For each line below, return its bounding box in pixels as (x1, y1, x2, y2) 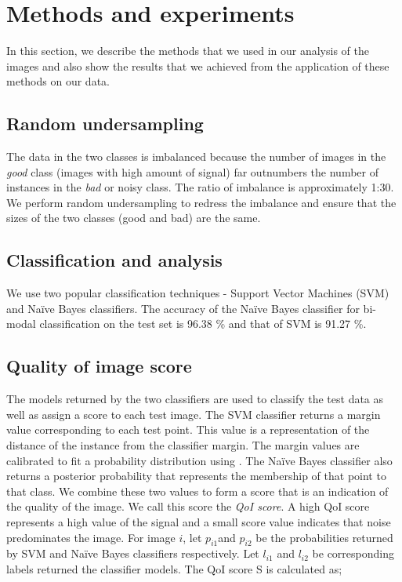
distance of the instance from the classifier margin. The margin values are (6, 437, 360, 453)
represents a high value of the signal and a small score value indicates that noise (6, 514, 391, 530)
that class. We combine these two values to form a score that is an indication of (6, 482, 389, 499)
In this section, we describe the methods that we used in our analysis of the (6, 42, 369, 59)
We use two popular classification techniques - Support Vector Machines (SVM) (6, 285, 389, 301)
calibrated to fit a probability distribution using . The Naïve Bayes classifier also (6, 452, 393, 468)
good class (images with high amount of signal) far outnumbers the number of (6, 163, 378, 180)
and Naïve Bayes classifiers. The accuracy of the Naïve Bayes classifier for (6, 300, 360, 316)
